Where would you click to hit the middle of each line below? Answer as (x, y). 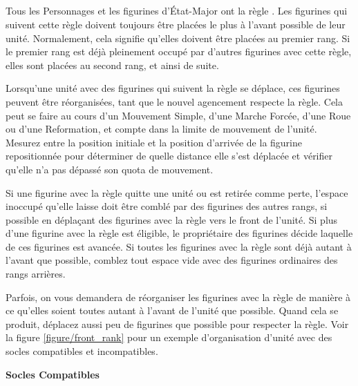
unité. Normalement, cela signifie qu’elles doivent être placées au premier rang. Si (178, 38)
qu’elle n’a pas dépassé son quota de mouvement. (110, 169)
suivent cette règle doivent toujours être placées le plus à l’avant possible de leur (176, 24)
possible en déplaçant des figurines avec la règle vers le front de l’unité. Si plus (172, 219)
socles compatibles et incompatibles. (82, 351)
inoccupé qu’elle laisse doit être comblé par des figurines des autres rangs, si (167, 206)
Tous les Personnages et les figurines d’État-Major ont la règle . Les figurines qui (177, 11)
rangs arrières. (36, 274)
